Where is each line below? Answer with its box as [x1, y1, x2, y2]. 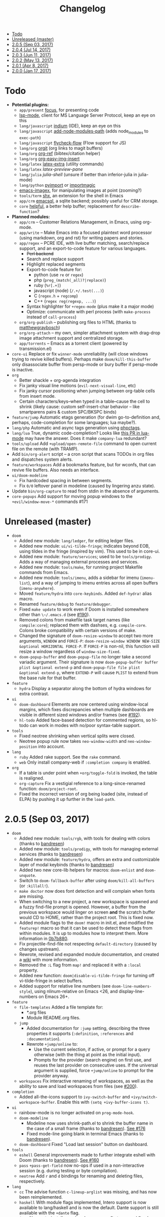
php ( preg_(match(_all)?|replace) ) [34, 277, 107, 283]
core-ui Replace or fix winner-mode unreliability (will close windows [11, 351, 148, 357]
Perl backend [26, 250, 54, 256]
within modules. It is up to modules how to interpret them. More [19, 930, 149, 936]
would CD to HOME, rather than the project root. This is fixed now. [19, 914, 154, 920]
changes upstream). [19, 946, 60, 952]
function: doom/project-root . [19, 786, 78, 791]
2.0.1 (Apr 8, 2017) [11, 63, 49, 69]
